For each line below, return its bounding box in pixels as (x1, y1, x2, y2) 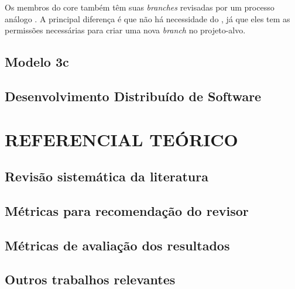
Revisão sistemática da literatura (5, 167, 208, 185)
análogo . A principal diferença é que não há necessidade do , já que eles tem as (5, 12, 290, 25)
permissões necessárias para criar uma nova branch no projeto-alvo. (5, 24, 246, 36)
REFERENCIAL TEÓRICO (5, 127, 238, 151)
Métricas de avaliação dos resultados (5, 236, 230, 254)
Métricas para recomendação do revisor (5, 201, 249, 219)
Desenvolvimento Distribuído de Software (5, 87, 262, 105)
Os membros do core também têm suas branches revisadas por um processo (5, 1, 275, 13)
